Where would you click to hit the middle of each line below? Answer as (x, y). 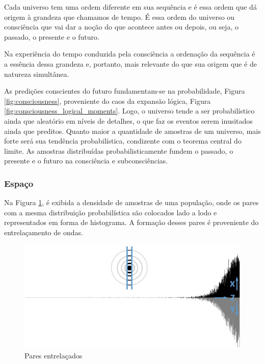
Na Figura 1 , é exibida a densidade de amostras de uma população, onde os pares (131, 202)
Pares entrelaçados (54, 356)
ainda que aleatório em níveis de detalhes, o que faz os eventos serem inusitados (128, 120)
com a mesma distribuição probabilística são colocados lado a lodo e (111, 212)
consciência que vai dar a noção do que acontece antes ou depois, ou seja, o (121, 27)
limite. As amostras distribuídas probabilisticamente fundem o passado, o (119, 150)
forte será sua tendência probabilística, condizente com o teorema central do (123, 141)
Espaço (19, 183)
